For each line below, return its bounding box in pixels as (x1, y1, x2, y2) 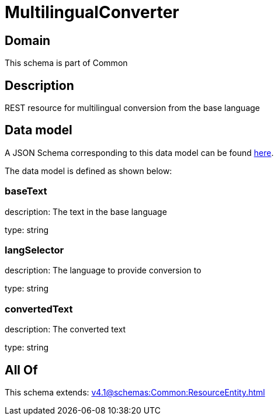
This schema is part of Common (5, 58, 128, 68)
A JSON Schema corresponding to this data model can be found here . (5, 147, 274, 158)
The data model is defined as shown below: (5, 165, 172, 176)
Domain (5, 33, 51, 48)
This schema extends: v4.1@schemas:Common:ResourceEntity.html (5, 387, 265, 397)
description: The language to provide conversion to (5, 265, 201, 276)
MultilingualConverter (5, 2, 179, 22)
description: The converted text (5, 324, 126, 335)
